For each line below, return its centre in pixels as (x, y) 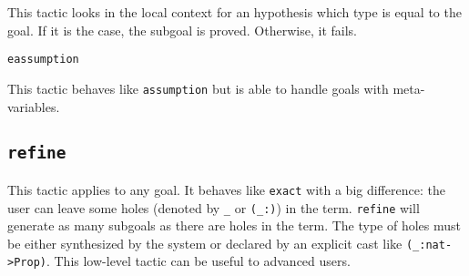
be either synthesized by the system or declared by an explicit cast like (205, 243)
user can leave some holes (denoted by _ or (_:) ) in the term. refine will (214, 207)
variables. (34, 106)
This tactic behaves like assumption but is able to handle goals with (198, 88)
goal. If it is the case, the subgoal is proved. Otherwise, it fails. (182, 30)
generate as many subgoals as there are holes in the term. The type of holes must (234, 225)
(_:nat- (429, 245)
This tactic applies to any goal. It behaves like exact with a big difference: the (226, 189)
